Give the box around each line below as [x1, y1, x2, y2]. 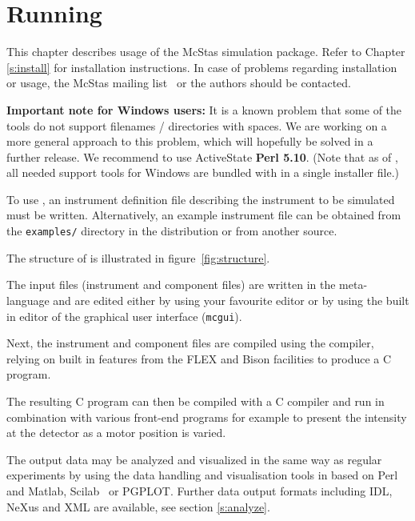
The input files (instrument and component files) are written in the [6, 276, 336, 293]
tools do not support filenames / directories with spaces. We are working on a [6, 117, 387, 134]
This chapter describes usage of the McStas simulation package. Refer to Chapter [6, 43, 405, 60]
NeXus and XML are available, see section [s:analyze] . [6, 498, 270, 515]
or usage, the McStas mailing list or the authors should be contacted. [6, 74, 352, 91]
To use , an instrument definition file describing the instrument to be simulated [6, 190, 395, 207]
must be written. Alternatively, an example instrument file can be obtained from [6, 206, 401, 223]
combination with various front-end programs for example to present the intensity [6, 408, 407, 425]
